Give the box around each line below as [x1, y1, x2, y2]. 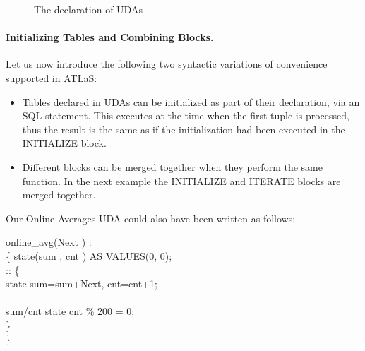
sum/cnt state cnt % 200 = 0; [6, 304, 135, 319]
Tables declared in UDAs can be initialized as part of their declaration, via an [22, 94, 360, 109]
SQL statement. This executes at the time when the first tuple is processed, [22, 108, 349, 123]
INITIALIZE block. [22, 136, 107, 150]
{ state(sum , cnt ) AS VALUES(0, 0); [6, 248, 172, 263]
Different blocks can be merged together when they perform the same [22, 159, 323, 174]
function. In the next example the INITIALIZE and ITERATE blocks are [22, 173, 341, 188]
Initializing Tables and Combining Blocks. [6, 30, 214, 44]
